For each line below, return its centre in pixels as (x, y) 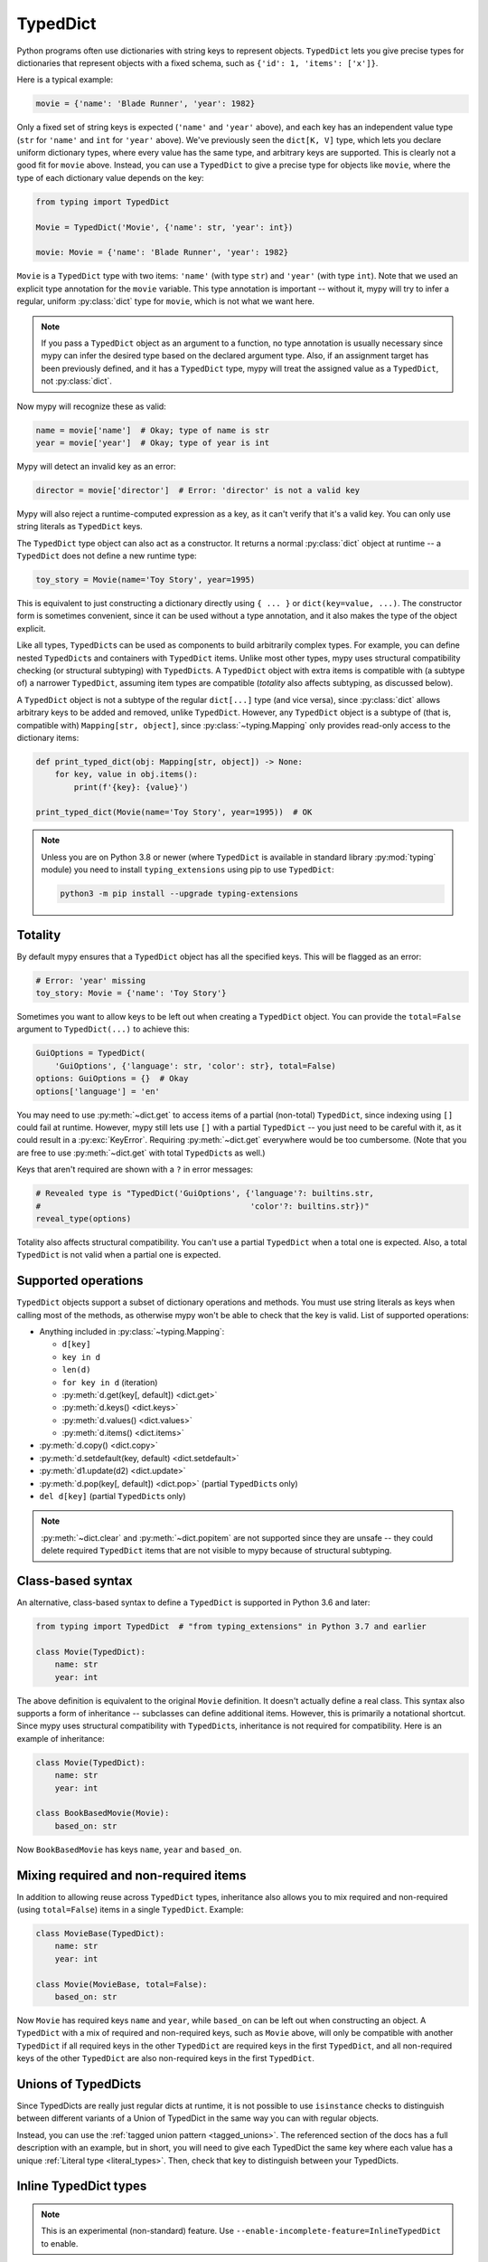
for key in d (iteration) (110, 1382)
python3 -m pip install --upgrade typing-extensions (179, 894)
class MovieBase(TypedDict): (100, 1934)
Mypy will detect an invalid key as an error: (96, 466)
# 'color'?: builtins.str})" (202, 1206)
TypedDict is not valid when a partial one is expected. (119, 1255)
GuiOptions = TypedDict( (91, 1053)
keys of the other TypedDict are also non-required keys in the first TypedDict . (166, 2058)
